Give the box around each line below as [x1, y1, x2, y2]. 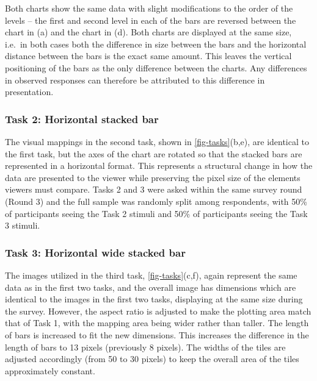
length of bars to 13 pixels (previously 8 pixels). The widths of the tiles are [5, 340, 286, 353]
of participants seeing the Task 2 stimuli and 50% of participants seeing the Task [5, 207, 308, 219]
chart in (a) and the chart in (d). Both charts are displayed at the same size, [5, 26, 292, 38]
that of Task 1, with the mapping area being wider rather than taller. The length [5, 316, 309, 329]
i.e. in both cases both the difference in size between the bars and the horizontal [5, 37, 307, 50]
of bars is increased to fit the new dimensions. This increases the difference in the [5, 328, 309, 341]
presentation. [5, 85, 54, 98]
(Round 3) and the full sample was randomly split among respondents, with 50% [5, 194, 307, 207]
